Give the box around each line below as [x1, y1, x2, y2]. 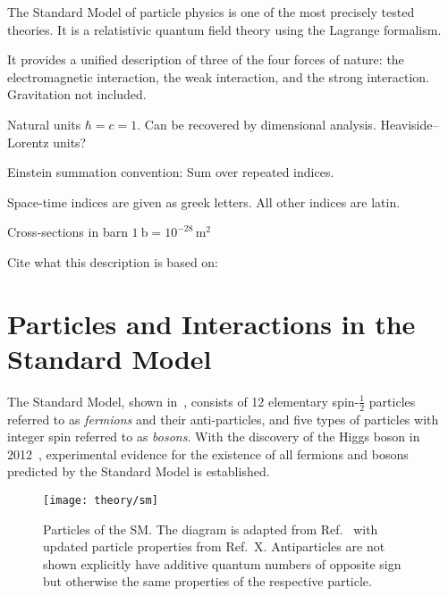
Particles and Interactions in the [7, 305, 416, 341]
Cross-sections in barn [7, 222, 128, 241]
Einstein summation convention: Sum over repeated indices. [7, 163, 334, 181]
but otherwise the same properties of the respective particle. [43, 572, 372, 591]
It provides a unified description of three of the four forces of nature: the [7, 50, 404, 69]
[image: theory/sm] [43, 494, 158, 508]
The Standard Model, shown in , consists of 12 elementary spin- [7, 391, 359, 410]
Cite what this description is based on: [7, 252, 219, 271]
